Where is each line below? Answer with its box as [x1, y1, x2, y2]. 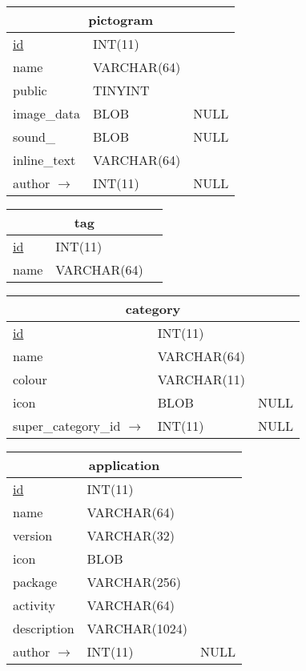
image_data [13, 104, 81, 123]
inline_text [13, 151, 76, 169]
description [13, 619, 74, 637]
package [13, 573, 58, 591]
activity [13, 596, 55, 614]
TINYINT [93, 81, 150, 99]
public [13, 81, 47, 99]
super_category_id [13, 416, 121, 435]
